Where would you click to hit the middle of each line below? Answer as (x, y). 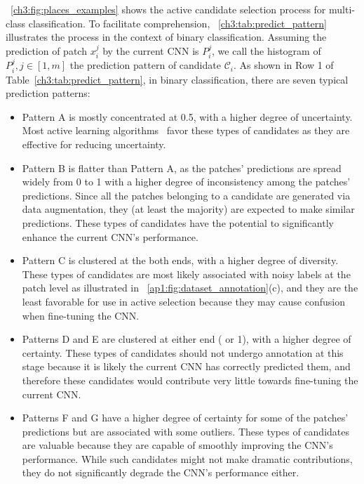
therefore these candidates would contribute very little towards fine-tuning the (190, 380)
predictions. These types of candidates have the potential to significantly (178, 222)
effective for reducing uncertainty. (94, 144)
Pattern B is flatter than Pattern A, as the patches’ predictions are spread (182, 168)
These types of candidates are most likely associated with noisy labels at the (186, 274)
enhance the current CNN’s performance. (110, 236)
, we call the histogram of (267, 50)
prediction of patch (46, 50)
